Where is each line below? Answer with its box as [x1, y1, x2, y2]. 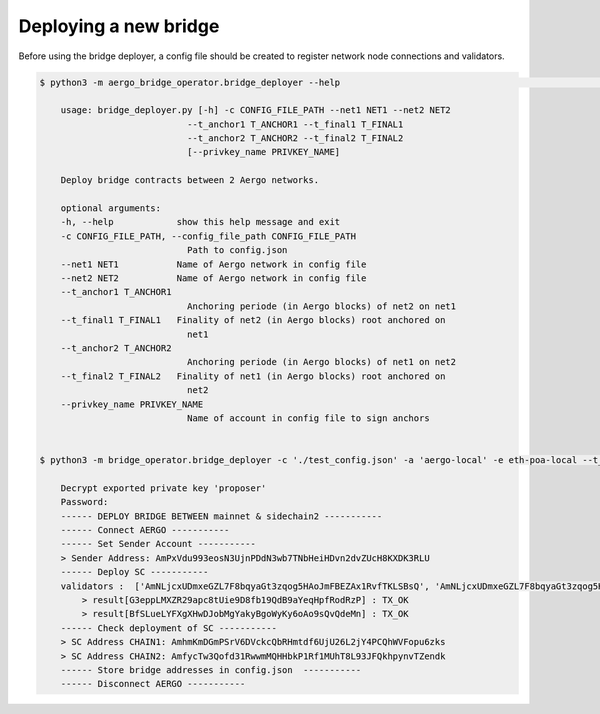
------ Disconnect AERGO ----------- [60, 678, 246, 690]
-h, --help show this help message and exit [60, 216, 341, 228]
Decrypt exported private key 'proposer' [60, 482, 267, 494]
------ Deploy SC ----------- [60, 566, 209, 578]
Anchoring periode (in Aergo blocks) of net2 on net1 [186, 300, 457, 312]
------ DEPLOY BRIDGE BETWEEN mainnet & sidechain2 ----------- [60, 510, 383, 522]
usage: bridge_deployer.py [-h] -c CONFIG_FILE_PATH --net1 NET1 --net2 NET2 [60, 105, 452, 116]
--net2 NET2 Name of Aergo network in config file [60, 273, 367, 284]
